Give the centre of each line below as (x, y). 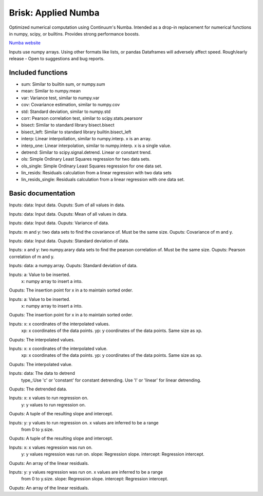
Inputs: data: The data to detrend (42, 373)
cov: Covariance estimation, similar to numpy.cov (71, 105)
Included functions (38, 72)
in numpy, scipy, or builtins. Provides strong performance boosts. (74, 34)
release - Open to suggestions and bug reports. (57, 59)
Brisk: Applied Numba (54, 13)
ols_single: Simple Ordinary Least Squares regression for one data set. (92, 166)
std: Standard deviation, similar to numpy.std (66, 111)
